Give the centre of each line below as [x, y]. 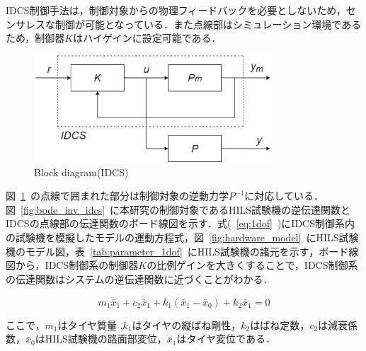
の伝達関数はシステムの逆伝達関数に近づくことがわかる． [139, 278]
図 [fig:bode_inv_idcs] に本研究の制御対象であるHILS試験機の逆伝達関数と [178, 209]
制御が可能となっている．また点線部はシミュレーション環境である [208, 24]
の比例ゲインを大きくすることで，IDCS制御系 [252, 265]
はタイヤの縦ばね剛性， [187, 324]
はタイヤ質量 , [90, 324]
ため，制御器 [35, 38]
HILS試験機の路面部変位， [106, 339]
